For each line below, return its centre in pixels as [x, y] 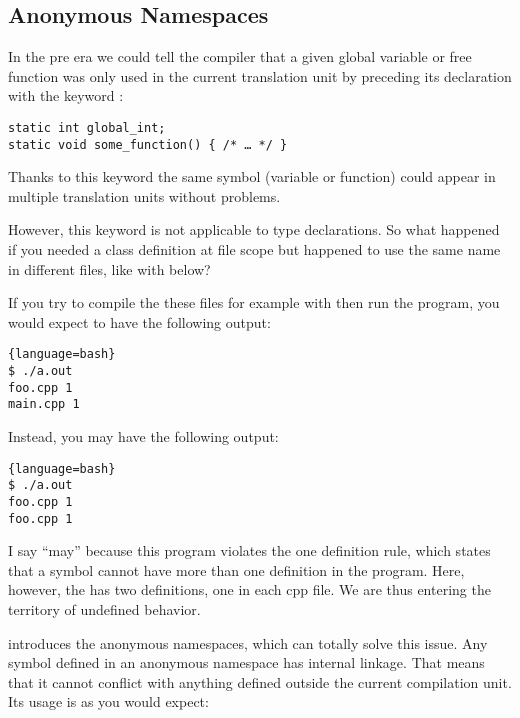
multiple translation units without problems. [144, 195]
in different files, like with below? [109, 268]
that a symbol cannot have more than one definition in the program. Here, [236, 569]
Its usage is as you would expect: [108, 701]
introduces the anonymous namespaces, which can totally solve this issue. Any [248, 642]
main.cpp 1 [44, 404]
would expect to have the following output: [139, 321]
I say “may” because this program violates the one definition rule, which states [249, 550]
